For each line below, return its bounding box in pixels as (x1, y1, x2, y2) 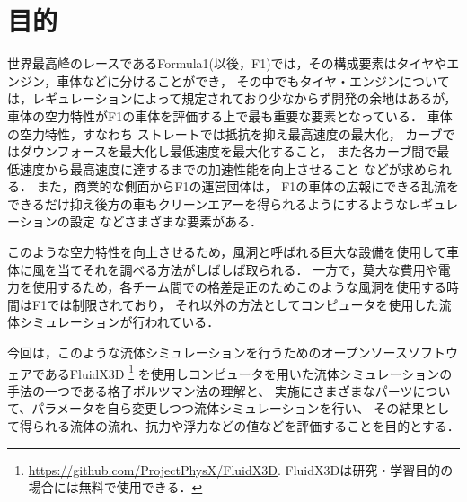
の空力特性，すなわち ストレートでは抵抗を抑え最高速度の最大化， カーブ (7, 124, 443, 143)
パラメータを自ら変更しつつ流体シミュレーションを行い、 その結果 (31, 399, 425, 418)
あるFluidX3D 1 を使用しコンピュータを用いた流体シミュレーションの (44, 361, 453, 383)
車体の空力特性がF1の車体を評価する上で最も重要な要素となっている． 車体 (7, 106, 453, 125)
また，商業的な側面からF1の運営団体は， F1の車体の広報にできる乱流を (36, 177, 460, 196)
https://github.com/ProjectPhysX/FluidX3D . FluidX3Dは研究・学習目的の (28, 460, 454, 479)
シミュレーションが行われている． (19, 313, 220, 331)
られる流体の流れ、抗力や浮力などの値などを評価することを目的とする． (31, 417, 460, 436)
